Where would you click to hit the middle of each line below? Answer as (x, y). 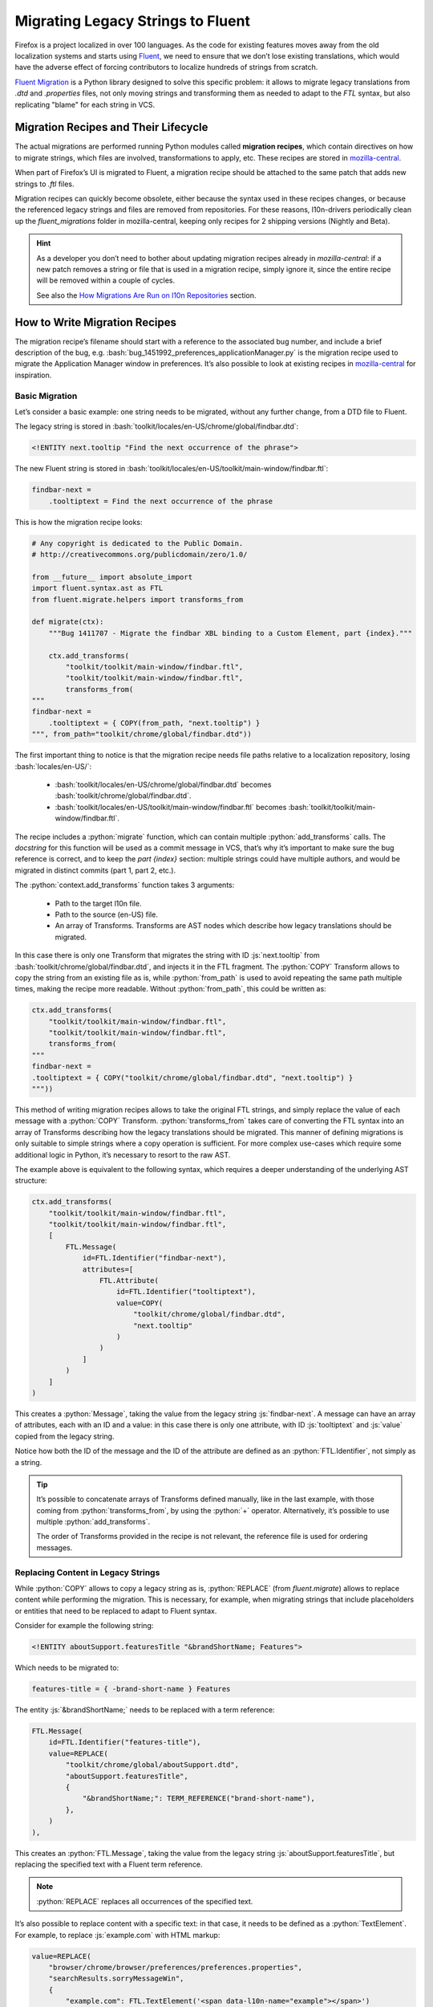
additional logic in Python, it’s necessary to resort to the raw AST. (123, 1154)
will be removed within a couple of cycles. (106, 280)
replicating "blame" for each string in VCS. (85, 104)
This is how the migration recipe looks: (79, 522)
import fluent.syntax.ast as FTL (97, 588)
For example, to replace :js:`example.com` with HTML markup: (117, 1935)
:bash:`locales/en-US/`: (53, 766)
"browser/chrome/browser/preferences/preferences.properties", (176, 1967)
